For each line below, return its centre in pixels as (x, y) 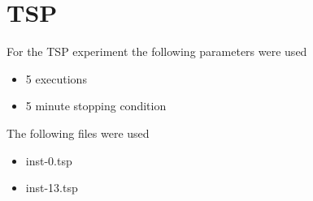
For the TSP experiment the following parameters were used (157, 51)
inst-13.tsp (52, 188)
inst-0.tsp (49, 160)
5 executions (56, 78)
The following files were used (78, 133)
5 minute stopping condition (96, 106)
